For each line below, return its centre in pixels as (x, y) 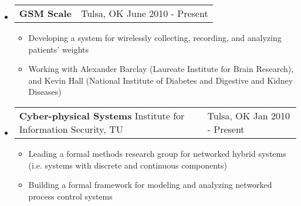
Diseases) (45, 92)
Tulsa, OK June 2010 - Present (144, 13)
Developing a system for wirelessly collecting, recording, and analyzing (155, 37)
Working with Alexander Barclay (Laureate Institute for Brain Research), (161, 69)
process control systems (70, 196)
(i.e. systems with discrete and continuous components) (128, 165)
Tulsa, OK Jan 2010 (248, 115)
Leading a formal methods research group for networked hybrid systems (157, 153)
